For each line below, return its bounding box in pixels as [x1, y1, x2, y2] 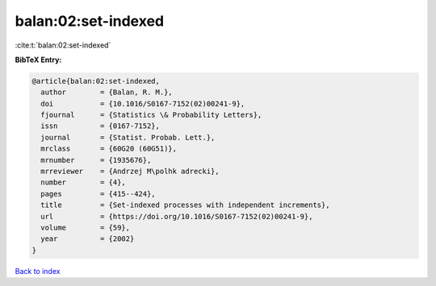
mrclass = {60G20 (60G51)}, [40, 144, 178, 153]
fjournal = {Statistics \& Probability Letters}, [40, 110, 262, 120]
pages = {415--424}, [40, 189, 157, 198]
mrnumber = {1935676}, [40, 155, 152, 164]
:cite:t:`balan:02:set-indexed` [15, 40, 111, 50]
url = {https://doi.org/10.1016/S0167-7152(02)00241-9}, [40, 212, 313, 221]
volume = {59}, [40, 223, 131, 232]
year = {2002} [40, 234, 135, 243]
